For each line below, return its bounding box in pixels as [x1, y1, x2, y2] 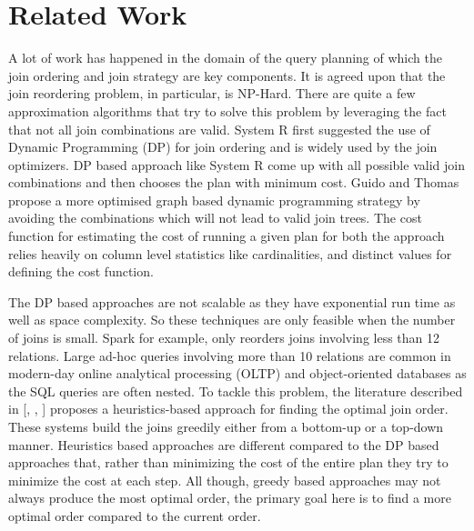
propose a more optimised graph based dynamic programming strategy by [8, 190, 420, 209]
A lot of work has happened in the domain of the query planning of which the [8, 48, 442, 67]
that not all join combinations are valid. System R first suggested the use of [8, 119, 430, 138]
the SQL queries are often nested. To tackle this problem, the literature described [8, 381, 463, 400]
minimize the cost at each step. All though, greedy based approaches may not [8, 470, 441, 489]
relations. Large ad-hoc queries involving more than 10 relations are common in [8, 346, 451, 365]
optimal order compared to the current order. [8, 506, 261, 525]
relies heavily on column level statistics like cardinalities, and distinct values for [8, 244, 452, 263]
